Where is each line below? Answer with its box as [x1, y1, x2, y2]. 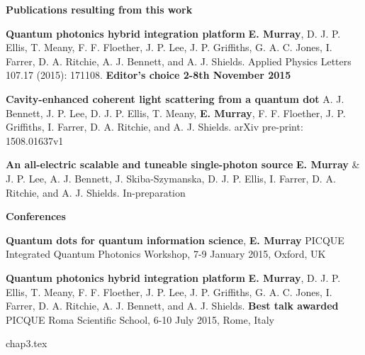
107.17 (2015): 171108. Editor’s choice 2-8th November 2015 [6, 67, 291, 82]
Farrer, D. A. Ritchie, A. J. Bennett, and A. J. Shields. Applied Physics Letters [6, 53, 352, 68]
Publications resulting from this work [6, 2, 193, 16]
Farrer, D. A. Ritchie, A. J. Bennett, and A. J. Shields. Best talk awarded [6, 298, 339, 313]
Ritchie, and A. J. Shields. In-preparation [6, 185, 186, 200]
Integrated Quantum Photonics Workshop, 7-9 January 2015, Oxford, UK [6, 246, 326, 261]
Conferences [6, 209, 66, 224]
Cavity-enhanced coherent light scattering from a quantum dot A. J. [6, 91, 344, 106]
